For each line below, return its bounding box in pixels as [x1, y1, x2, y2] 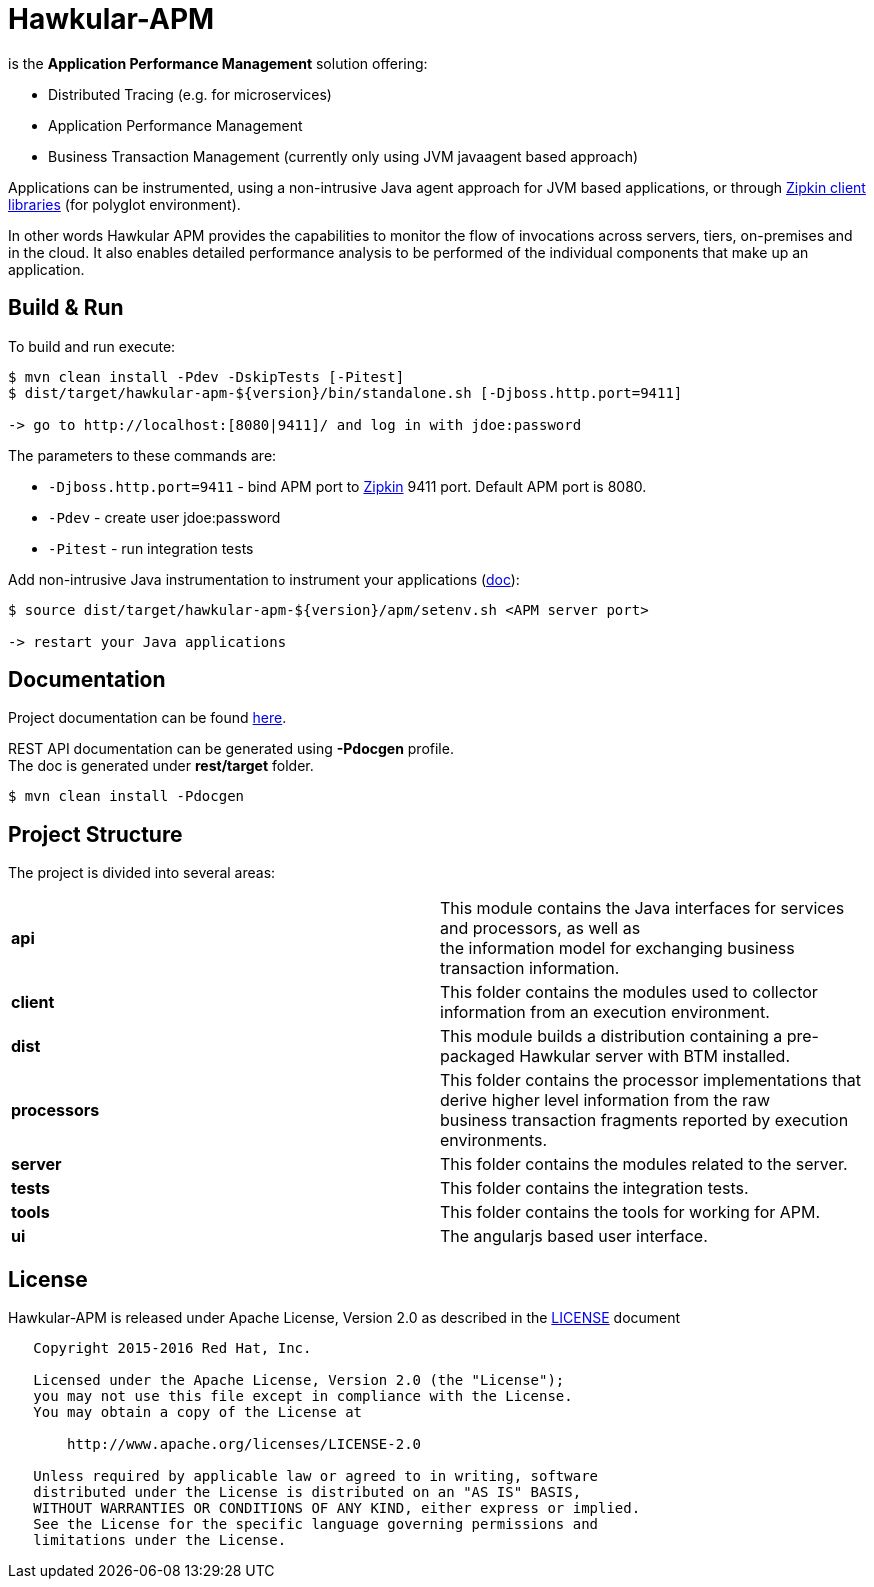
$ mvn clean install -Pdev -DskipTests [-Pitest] [8, 368, 405, 385]
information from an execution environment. [440, 1002, 770, 1023]
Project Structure [8, 821, 183, 847]
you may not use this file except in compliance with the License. [33, 1388, 573, 1405]
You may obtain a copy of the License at [33, 1404, 363, 1421]
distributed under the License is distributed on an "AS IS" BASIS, [33, 1484, 582, 1501]
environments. [440, 1130, 548, 1151]
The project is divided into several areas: [8, 864, 276, 882]
